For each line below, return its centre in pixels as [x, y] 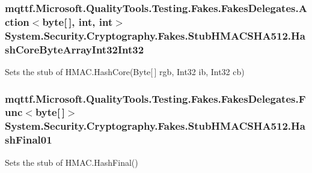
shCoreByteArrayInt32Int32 [75, 49]
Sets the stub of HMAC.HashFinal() [72, 162]
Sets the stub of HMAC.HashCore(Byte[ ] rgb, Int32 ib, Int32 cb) [125, 71]
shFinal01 [29, 140]
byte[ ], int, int [78, 21]
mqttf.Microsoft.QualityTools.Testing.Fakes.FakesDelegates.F [155, 98]
